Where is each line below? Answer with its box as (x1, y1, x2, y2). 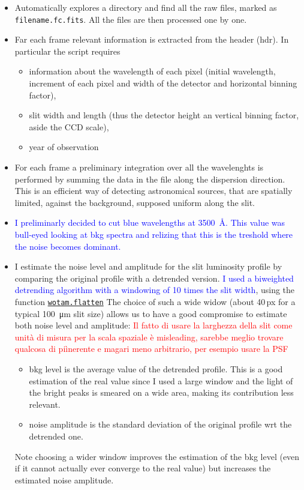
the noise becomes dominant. (14, 240, 121, 252)
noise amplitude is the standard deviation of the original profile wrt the (29, 418, 292, 431)
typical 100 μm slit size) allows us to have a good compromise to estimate (14, 307, 287, 319)
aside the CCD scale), (29, 120, 109, 133)
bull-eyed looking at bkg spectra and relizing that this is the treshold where (14, 228, 293, 240)
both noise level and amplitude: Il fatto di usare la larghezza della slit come (14, 319, 293, 331)
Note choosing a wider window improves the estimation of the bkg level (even (14, 450, 300, 462)
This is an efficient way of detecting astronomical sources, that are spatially (14, 184, 293, 197)
